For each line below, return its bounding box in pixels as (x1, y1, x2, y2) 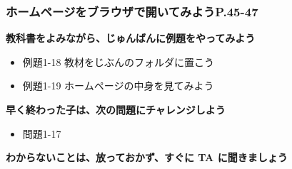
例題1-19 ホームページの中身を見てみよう (22, 78, 214, 93)
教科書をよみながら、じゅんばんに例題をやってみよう (6, 31, 256, 45)
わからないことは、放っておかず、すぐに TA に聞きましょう (6, 150, 288, 165)
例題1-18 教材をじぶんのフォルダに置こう (22, 54, 215, 69)
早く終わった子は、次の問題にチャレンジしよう (6, 102, 226, 116)
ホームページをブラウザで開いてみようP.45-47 (6, 2, 258, 20)
